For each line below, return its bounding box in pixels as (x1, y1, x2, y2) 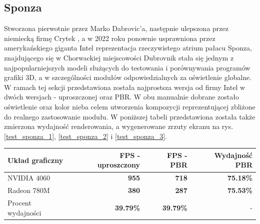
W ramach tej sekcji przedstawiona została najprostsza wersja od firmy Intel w (4, 81, 245, 92)
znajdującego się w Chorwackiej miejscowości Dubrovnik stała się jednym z (4, 52, 234, 62)
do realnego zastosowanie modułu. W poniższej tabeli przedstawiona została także (4, 111, 255, 121)
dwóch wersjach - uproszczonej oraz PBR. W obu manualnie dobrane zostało (4, 91, 239, 102)
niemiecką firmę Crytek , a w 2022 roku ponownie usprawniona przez (4, 32, 215, 43)
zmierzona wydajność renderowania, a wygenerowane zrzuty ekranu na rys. (4, 121, 233, 131)
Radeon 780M (7, 185, 50, 195)
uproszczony (97, 159, 140, 170)
